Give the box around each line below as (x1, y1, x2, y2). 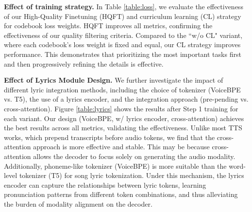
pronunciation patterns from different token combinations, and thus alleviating (4, 189, 238, 199)
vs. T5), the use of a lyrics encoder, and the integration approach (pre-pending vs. (4, 94, 249, 104)
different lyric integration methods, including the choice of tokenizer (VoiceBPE (4, 84, 241, 94)
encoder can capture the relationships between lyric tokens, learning (4, 179, 206, 190)
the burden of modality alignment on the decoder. (4, 198, 152, 209)
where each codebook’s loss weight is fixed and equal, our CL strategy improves (4, 39, 241, 50)
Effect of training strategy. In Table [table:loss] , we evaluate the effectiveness (4, 1, 243, 11)
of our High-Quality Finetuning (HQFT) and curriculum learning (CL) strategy (4, 11, 241, 21)
